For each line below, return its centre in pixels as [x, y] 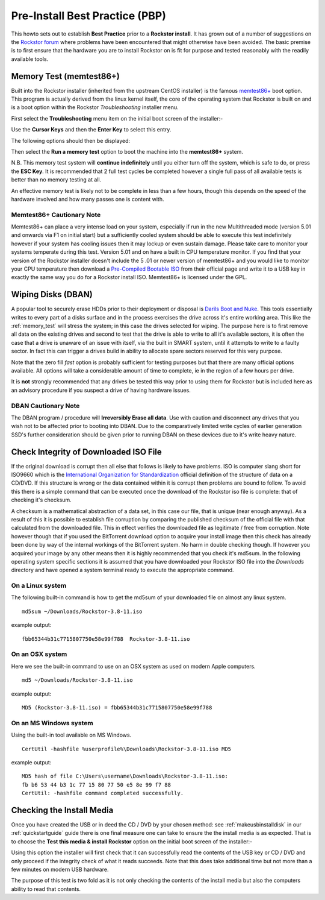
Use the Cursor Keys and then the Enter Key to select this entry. [91, 130]
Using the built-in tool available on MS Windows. [71, 735]
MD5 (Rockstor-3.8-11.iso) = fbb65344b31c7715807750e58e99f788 [117, 707]
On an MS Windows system [52, 723]
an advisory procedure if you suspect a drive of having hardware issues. [101, 390]
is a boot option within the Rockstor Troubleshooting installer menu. [95, 107]
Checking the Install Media [62, 810]
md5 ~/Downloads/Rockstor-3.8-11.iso [78, 680]
